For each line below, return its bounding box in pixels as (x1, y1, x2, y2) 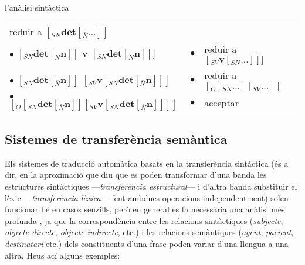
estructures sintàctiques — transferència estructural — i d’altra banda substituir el (5, 180, 297, 192)
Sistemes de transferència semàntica (5, 129, 228, 147)
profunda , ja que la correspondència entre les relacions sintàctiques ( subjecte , (5, 214, 283, 226)
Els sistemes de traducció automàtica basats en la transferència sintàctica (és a (5, 157, 289, 169)
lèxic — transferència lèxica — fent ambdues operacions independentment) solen (5, 191, 289, 204)
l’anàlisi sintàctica (5, 1, 69, 13)
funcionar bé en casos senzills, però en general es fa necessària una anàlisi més (5, 203, 285, 215)
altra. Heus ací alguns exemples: (5, 249, 120, 261)
